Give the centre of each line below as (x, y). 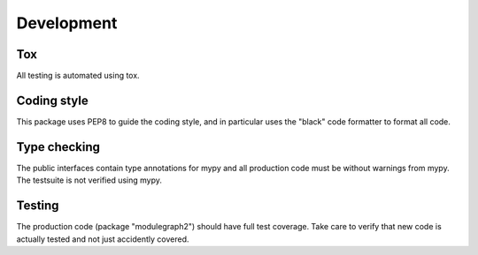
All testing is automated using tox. (78, 76)
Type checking (58, 147)
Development (67, 23)
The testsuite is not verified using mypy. (89, 180)
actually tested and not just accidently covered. (103, 239)
